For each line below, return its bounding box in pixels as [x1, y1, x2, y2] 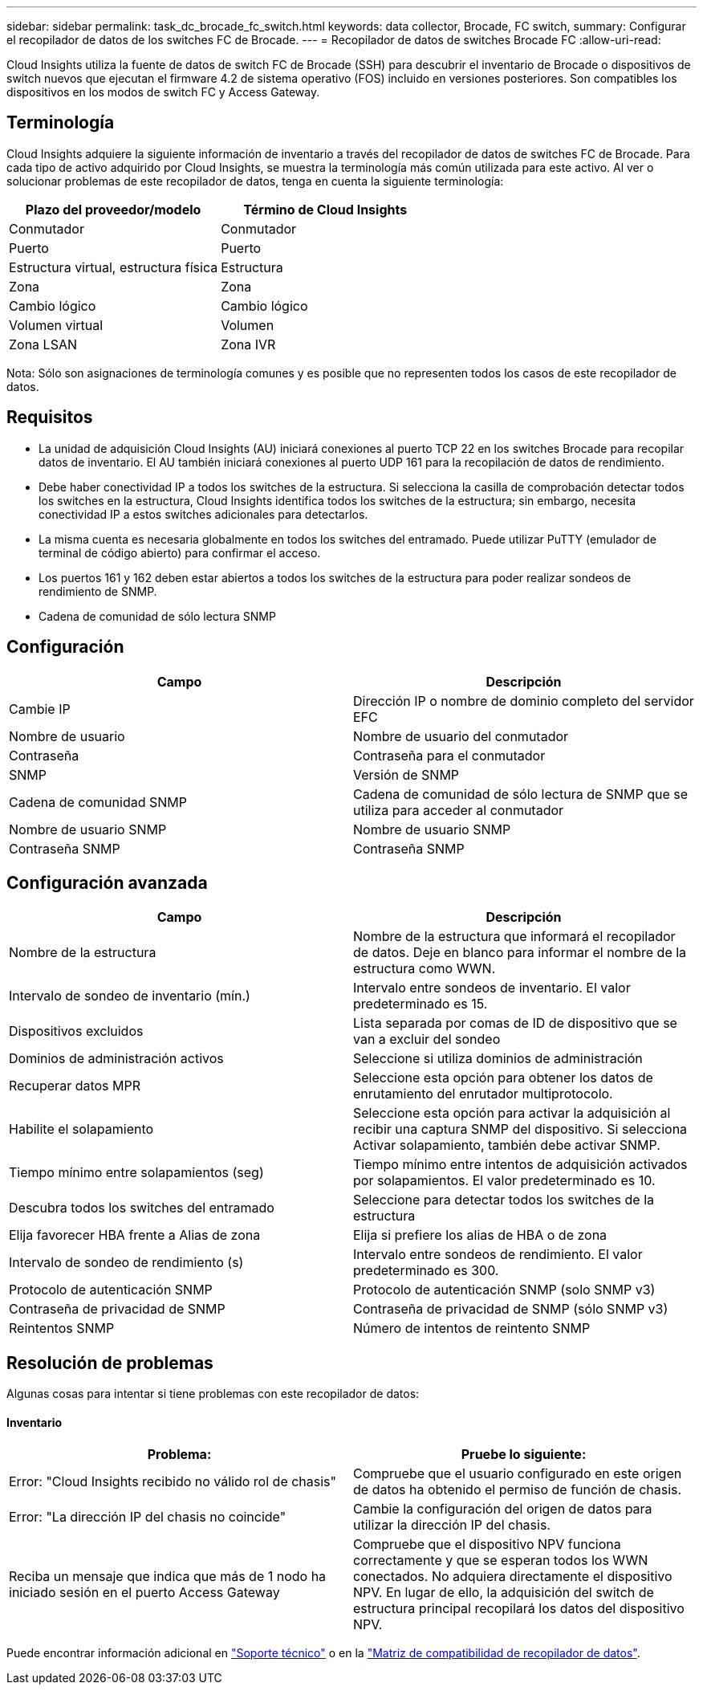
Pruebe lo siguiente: [461, 1446, 587, 1463]
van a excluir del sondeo [353, 1031, 501, 1048]
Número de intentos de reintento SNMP [353, 1320, 591, 1337]
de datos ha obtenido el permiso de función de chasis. [353, 1481, 682, 1498]
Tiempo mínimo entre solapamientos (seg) [9, 1164, 264, 1181]
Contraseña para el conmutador [353, 747, 546, 764]
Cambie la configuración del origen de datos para [353, 1501, 652, 1518]
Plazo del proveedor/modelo [25, 201, 201, 218]
